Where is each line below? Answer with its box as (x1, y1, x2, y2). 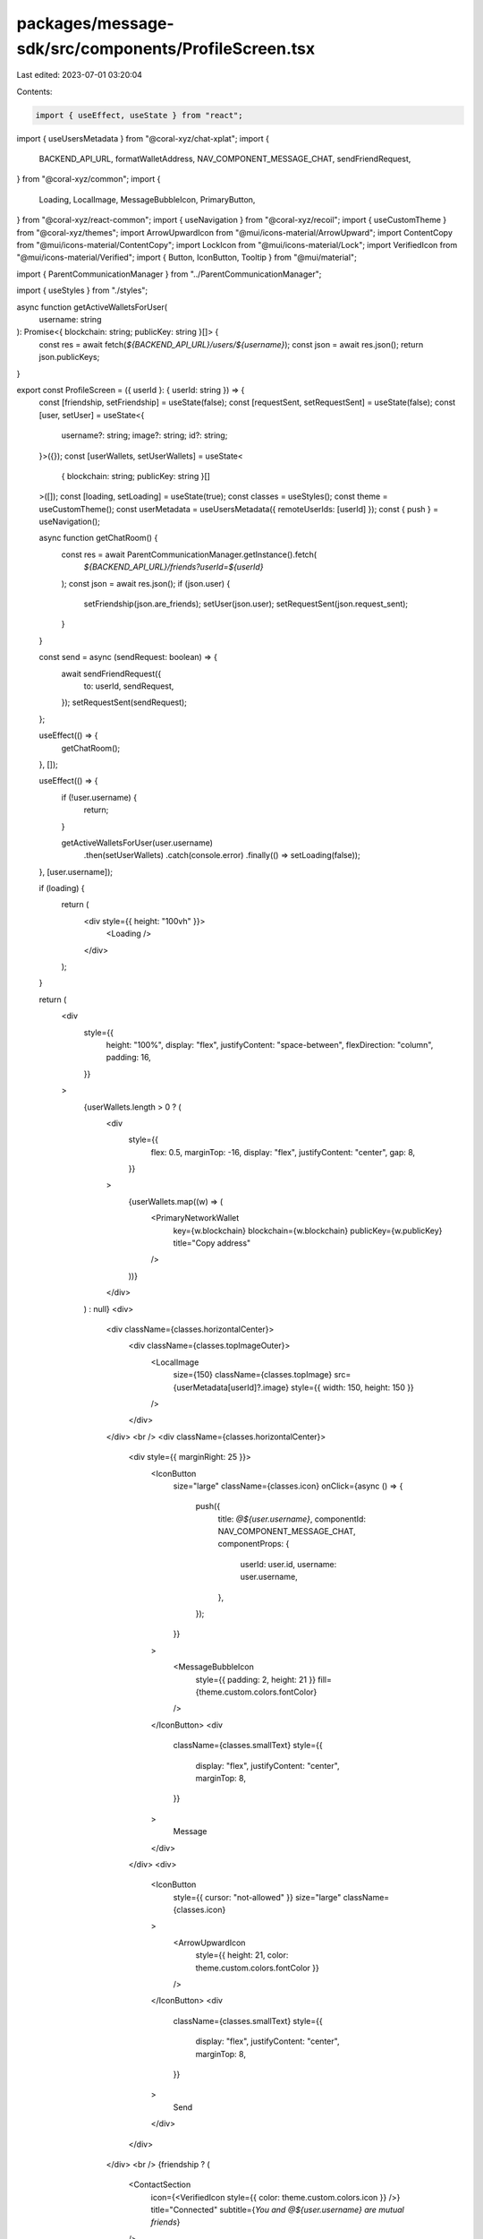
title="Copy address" (173, 1238, 251, 1248)
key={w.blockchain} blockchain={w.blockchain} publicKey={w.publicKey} (173, 1225, 443, 1236)
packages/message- (16, 13, 174, 33)
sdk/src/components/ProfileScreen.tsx (16, 39, 316, 58)
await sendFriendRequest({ (61, 668, 162, 679)
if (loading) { (38, 883, 85, 894)
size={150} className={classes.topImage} (173, 1369, 333, 1380)
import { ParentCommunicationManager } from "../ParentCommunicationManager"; (16, 269, 322, 279)
